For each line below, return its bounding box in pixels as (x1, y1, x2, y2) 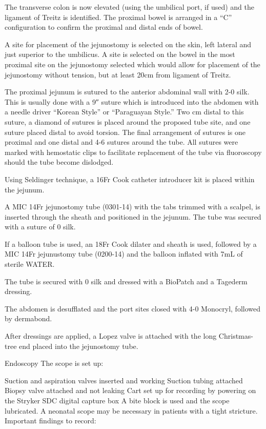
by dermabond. (5, 313, 52, 324)
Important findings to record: (5, 415, 96, 426)
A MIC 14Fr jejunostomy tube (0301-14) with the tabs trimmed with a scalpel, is (5, 201, 260, 212)
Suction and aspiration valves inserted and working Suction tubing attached (5, 375, 243, 385)
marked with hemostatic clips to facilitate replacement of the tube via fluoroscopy (5, 146, 262, 157)
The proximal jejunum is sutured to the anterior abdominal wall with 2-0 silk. (5, 86, 250, 97)
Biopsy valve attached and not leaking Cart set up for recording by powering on (5, 385, 256, 396)
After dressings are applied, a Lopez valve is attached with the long (5, 330, 217, 341)
